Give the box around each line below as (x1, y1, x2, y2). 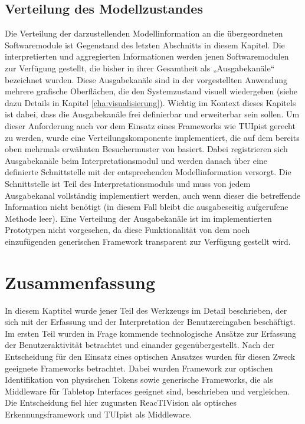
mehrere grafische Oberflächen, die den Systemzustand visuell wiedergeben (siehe (5, 85, 298, 97)
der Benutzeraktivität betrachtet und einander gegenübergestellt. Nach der (5, 338, 275, 351)
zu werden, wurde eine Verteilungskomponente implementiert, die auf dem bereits (5, 131, 300, 143)
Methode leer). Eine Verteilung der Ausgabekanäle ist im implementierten (5, 212, 272, 224)
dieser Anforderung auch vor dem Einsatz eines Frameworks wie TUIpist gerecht (5, 119, 296, 132)
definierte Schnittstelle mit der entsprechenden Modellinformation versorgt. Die (5, 166, 291, 178)
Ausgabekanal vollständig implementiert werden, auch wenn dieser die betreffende (5, 189, 301, 201)
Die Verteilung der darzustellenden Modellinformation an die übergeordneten (5, 27, 283, 40)
